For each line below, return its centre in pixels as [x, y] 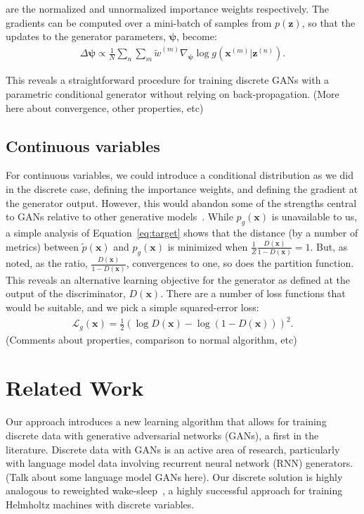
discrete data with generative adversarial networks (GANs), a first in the [162, 435]
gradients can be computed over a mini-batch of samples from [139, 22]
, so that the [329, 22]
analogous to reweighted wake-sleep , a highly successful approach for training [174, 490]
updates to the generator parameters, [86, 36]
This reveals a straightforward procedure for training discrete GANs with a [168, 80]
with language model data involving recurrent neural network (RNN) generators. [180, 463]
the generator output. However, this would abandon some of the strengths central [181, 202]
